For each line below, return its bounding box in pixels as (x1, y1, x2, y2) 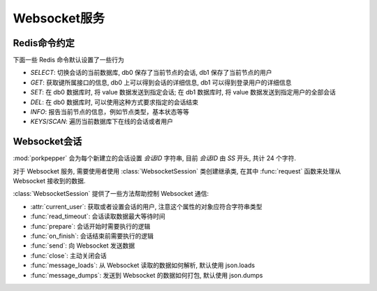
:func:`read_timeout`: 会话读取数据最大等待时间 (30, 212, 165, 220)
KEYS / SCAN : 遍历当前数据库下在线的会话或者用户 (30, 118, 174, 126)
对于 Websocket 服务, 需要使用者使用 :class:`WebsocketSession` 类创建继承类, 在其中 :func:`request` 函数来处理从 (13, 166, 341, 175)
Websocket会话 (13, 136, 82, 148)
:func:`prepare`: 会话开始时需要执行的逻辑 (30, 222, 151, 230)
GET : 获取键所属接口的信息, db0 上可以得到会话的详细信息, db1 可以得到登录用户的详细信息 (30, 78, 293, 87)
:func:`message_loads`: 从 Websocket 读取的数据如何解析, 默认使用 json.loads (30, 261, 255, 269)
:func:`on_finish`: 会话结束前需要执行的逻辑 (30, 232, 154, 241)
